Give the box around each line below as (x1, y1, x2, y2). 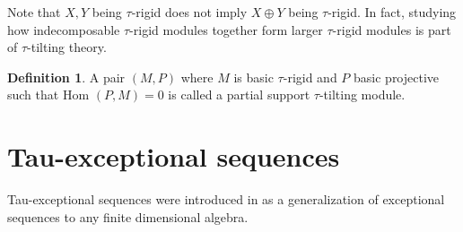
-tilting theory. (27, 38, 107, 56)
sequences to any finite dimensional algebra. (7, 207, 249, 226)
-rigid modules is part (332, 20, 451, 39)
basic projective (354, 67, 440, 86)
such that (7, 85, 59, 104)
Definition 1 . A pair (7, 67, 126, 86)
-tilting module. (319, 85, 406, 104)
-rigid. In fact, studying (328, 3, 457, 21)
